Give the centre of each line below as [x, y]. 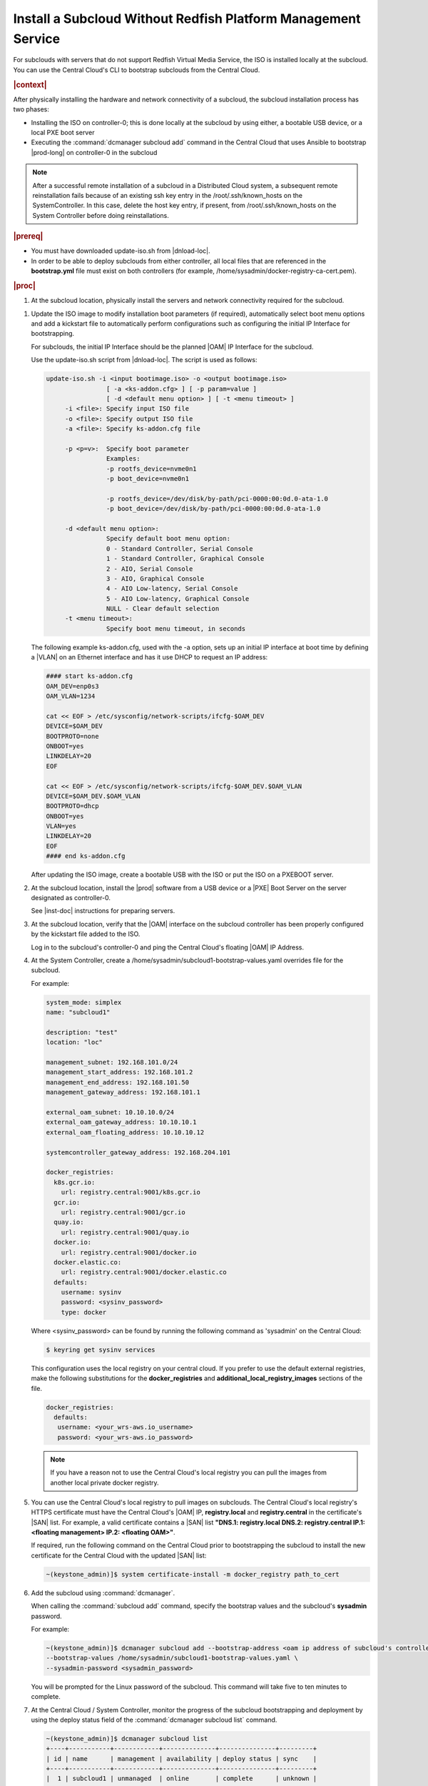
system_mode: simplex [84, 1002]
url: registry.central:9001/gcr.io [123, 1212]
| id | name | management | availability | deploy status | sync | [182, 1758]
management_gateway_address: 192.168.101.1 [123, 1092]
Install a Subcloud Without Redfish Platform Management [187, 19]
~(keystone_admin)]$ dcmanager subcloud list [127, 1738]
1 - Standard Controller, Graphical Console [185, 559]
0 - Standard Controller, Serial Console [179, 549]
